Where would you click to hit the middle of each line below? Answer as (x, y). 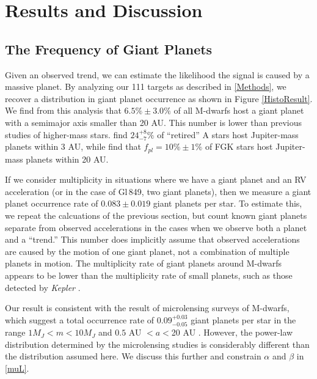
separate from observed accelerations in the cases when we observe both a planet (156, 227)
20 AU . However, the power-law (232, 332)
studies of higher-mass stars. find (66, 134)
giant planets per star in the (243, 319)
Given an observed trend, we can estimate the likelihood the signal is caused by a (157, 74)
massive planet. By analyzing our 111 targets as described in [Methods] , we (146, 86)
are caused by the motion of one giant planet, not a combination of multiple (147, 251)
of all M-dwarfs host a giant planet (239, 110)
